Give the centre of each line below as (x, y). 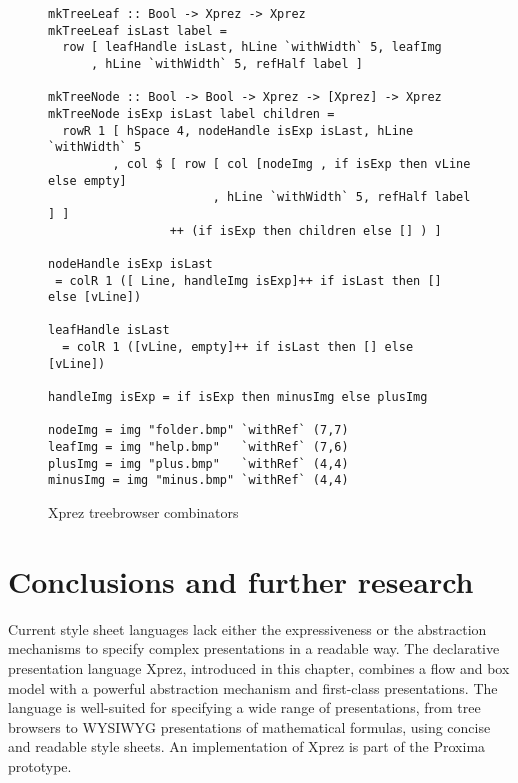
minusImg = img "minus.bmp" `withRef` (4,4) (198, 480)
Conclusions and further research (241, 580)
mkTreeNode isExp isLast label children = (191, 113)
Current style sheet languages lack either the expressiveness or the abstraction (247, 628)
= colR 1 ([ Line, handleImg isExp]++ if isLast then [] (248, 280)
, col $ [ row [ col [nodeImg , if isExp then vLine (291, 163)
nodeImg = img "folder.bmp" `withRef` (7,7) (198, 430)
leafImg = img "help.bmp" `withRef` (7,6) (198, 447)
